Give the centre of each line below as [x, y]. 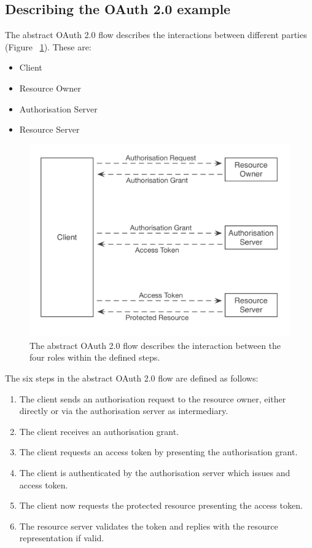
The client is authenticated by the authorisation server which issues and [155, 472]
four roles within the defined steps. [95, 357]
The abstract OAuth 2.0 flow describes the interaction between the [155, 345]
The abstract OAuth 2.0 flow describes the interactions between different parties [156, 35]
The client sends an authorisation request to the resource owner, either [153, 398]
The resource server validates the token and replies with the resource [149, 526]
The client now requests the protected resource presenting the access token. [161, 505]
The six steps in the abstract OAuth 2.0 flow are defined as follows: [132, 378]
